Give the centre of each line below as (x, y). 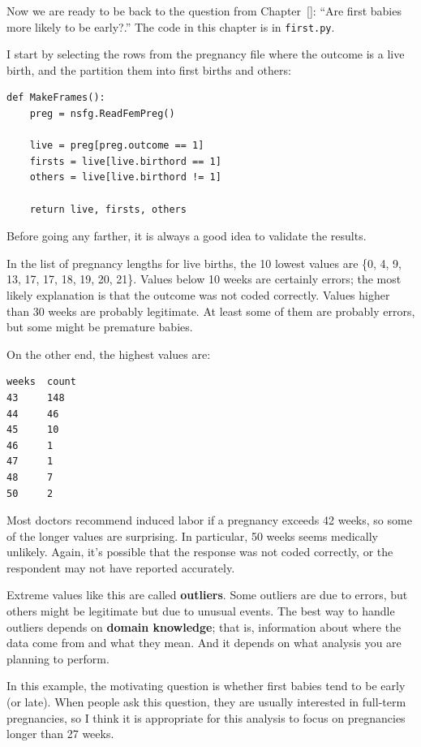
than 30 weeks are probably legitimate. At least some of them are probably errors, (211, 311)
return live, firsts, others (108, 209)
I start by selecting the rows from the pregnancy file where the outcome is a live (206, 54)
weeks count (41, 382)
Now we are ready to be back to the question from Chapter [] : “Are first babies (204, 11)
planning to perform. (58, 658)
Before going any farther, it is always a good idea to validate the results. (187, 236)
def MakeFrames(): (56, 98)
